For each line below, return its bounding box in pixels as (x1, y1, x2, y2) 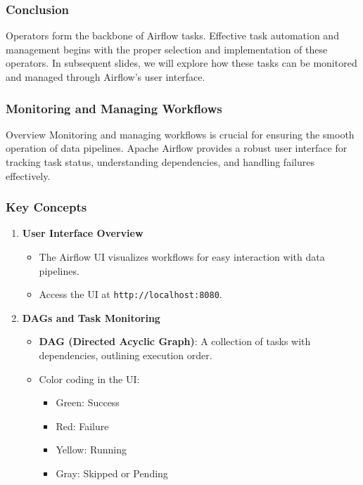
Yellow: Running (56, 442, 127, 457)
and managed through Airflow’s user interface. (6, 70, 205, 84)
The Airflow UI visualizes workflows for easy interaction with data (39, 250, 325, 264)
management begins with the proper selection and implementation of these (6, 41, 328, 56)
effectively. (6, 168, 51, 183)
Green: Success (56, 395, 120, 410)
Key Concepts (6, 198, 87, 216)
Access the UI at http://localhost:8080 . (39, 287, 222, 302)
